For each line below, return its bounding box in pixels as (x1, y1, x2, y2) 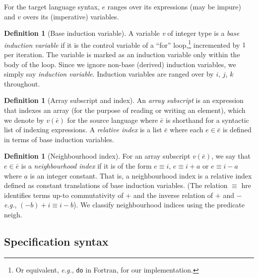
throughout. (4, 78, 40, 89)
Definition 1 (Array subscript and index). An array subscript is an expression (4, 95, 244, 105)
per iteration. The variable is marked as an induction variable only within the (4, 49, 240, 60)
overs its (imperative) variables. (23, 11, 119, 21)
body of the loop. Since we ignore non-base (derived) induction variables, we (4, 59, 236, 69)
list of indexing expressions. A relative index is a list (4, 124, 162, 135)
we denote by (4, 114, 44, 125)
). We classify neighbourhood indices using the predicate (73, 199, 245, 210)
